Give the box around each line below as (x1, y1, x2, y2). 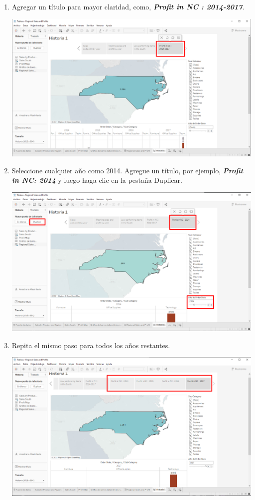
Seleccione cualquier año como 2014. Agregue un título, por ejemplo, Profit (11, 165, 244, 175)
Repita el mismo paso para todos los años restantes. (11, 340, 170, 350)
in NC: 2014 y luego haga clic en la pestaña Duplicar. (11, 175, 182, 185)
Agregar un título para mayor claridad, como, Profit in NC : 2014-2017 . (11, 1, 245, 11)
